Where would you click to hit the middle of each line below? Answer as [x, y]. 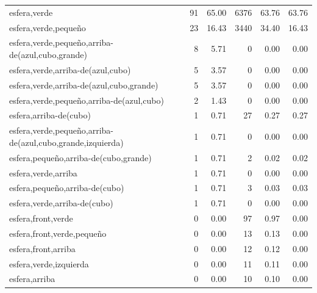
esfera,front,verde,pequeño [58, 233]
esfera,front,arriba [42, 248]
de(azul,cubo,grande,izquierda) [66, 142]
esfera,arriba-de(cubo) [50, 115]
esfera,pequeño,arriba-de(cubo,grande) [80, 157]
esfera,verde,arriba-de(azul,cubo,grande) [84, 85]
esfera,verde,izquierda [49, 263]
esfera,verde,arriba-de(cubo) [61, 203]
